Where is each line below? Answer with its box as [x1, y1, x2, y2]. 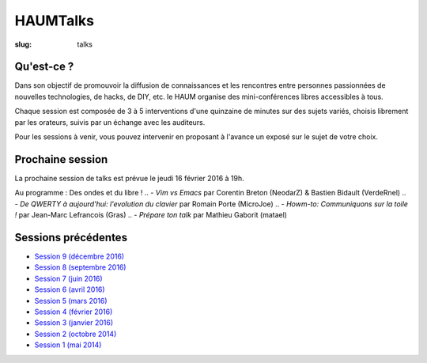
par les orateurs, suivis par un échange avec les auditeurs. [14, 117, 206, 127]
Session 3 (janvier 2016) [34, 318, 114, 327]
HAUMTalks [14, 12, 95, 29]
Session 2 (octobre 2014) [34, 329, 117, 338]
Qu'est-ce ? [14, 60, 74, 74]
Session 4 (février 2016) [34, 307, 113, 316]
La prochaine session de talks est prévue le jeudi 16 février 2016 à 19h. [14, 173, 244, 183]
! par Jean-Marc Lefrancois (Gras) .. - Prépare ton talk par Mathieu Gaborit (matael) [14, 210, 288, 220]
